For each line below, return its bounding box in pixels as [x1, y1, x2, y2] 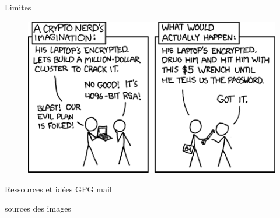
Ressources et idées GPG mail [5, 182, 112, 195]
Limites [5, 1, 32, 13]
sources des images [5, 202, 71, 215]
